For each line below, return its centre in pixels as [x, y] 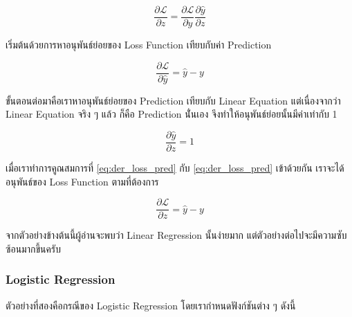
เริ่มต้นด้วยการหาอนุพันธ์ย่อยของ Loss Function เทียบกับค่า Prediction [139, 45]
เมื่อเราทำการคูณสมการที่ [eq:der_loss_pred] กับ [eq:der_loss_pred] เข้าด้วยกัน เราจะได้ [175, 167]
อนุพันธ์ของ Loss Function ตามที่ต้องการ [82, 181]
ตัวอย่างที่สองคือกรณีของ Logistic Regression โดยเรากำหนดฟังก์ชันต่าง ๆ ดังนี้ [151, 305]
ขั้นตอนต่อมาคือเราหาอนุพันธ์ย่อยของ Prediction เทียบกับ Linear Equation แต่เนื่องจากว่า [173, 100]
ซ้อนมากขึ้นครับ [33, 248]
